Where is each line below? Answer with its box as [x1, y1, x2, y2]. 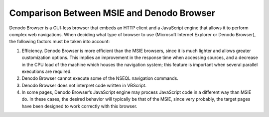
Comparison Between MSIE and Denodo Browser [9, 7, 215, 18]
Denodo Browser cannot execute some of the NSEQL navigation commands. [21, 75, 179, 81]
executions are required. [21, 68, 72, 74]
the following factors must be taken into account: [9, 39, 110, 45]
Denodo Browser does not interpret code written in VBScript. [21, 82, 147, 88]
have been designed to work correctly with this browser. [21, 103, 137, 109]
